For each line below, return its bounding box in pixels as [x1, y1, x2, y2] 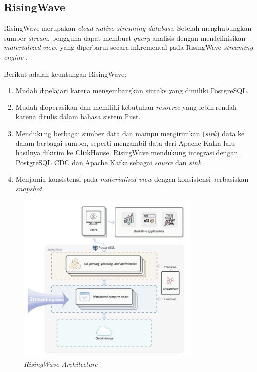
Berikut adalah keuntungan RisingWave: [4, 68, 127, 79]
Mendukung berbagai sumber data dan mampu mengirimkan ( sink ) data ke [15, 128, 245, 138]
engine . [4, 51, 28, 62]
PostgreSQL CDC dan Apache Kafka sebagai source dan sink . [15, 157, 203, 167]
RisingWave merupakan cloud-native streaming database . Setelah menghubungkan [4, 23, 252, 33]
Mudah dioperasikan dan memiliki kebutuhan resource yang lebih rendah [15, 101, 237, 112]
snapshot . [15, 183, 44, 193]
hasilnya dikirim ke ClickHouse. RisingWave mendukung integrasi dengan [15, 147, 238, 158]
